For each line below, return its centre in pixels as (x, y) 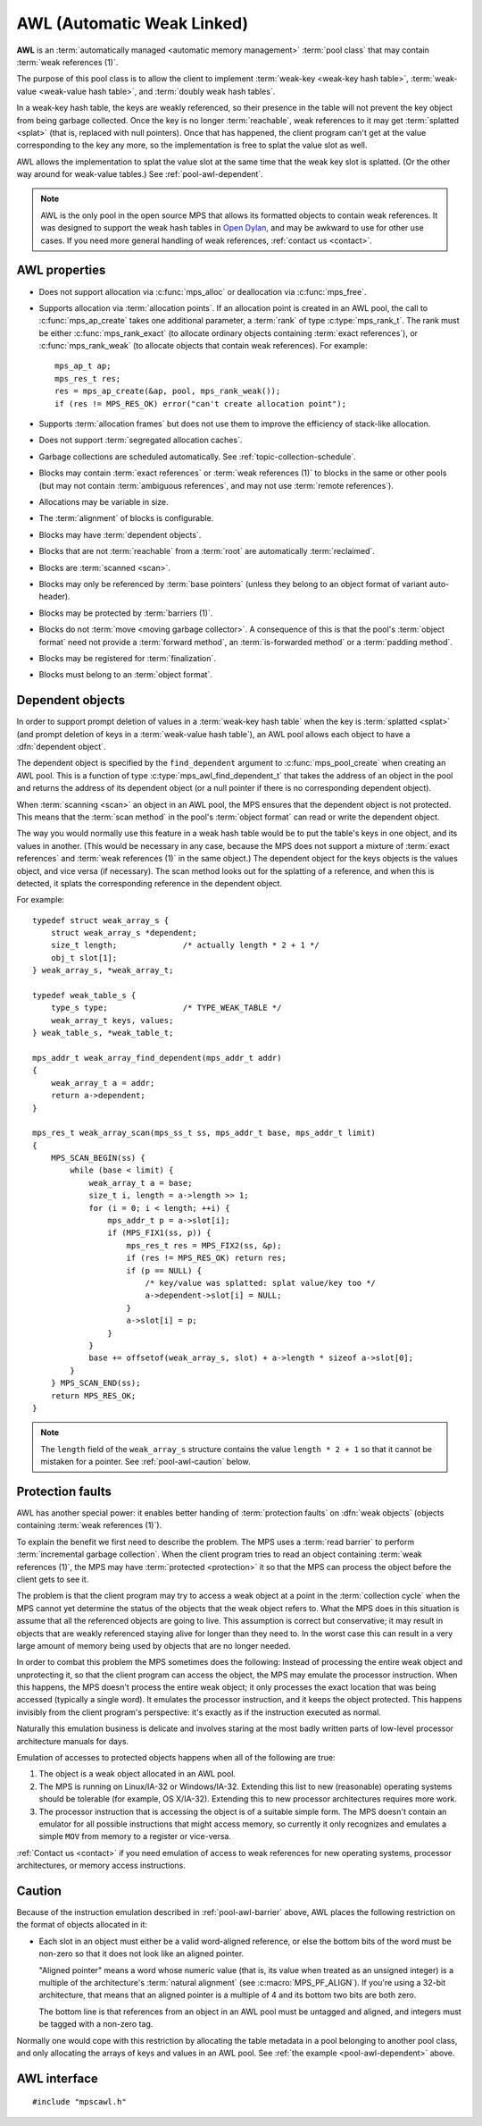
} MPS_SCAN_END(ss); (96, 1383)
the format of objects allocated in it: (82, 1925)
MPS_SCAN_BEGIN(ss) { (98, 1158)
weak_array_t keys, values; (112, 1020)
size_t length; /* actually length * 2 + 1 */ (185, 945)
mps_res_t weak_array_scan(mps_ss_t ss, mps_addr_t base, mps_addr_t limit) (204, 1133)
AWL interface (57, 2078)
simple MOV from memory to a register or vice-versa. (135, 1836)
